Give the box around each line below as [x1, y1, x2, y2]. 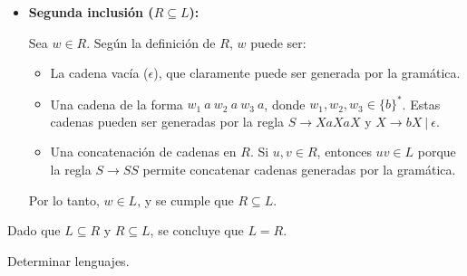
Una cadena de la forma [50, 94, 183, 113]
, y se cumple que [137, 190, 234, 209]
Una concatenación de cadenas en [50, 142, 237, 161]
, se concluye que [150, 221, 244, 240]
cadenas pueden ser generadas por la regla [50, 111, 285, 130]
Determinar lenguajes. [7, 251, 130, 270]
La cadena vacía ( [50, 63, 149, 82]
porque [417, 142, 456, 161]
